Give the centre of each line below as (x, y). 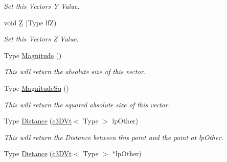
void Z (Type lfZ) (30, 22)
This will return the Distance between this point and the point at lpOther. (114, 137)
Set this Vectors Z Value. (41, 39)
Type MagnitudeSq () (36, 88)
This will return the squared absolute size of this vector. (87, 104)
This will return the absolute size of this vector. (75, 71)
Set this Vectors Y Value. (42, 6)
